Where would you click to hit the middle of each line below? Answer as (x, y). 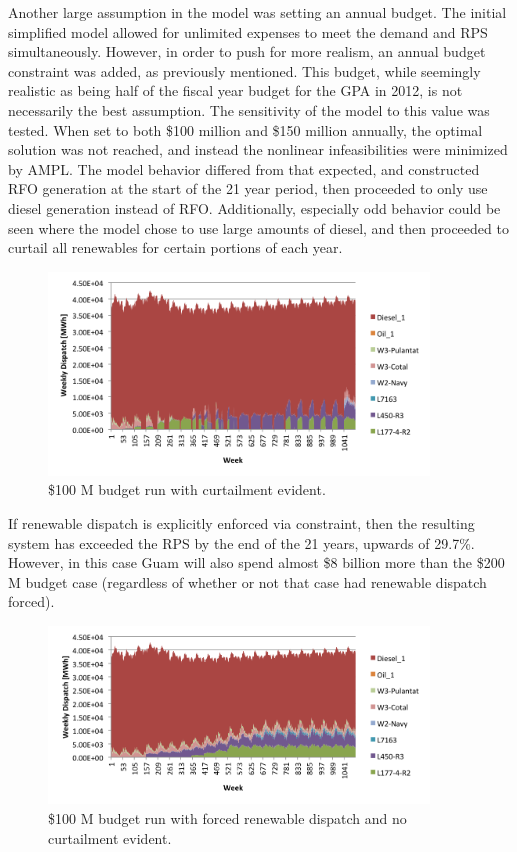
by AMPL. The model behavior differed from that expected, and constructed (244, 168)
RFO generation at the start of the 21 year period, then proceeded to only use (248, 188)
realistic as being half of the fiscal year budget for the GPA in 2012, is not (235, 90)
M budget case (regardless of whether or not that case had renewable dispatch (247, 581)
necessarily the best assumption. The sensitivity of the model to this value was (249, 109)
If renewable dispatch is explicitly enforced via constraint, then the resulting (241, 522)
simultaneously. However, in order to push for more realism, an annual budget (247, 51)
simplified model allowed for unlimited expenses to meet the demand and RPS (248, 31)
